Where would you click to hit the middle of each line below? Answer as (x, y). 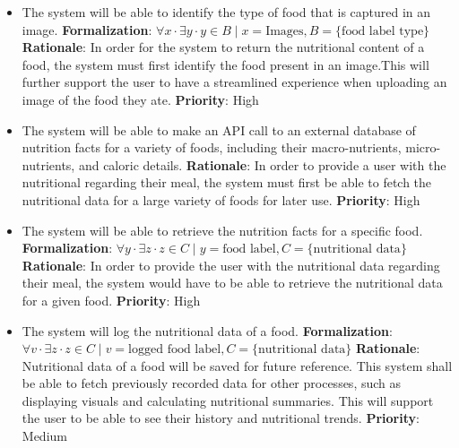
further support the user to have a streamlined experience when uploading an (234, 82)
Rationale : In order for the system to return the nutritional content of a (223, 47)
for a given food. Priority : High (111, 300)
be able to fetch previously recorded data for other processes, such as (212, 383)
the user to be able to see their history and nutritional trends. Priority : (221, 418)
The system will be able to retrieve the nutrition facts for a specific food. (222, 230)
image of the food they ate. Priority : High (140, 99)
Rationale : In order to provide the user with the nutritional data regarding (231, 265)
